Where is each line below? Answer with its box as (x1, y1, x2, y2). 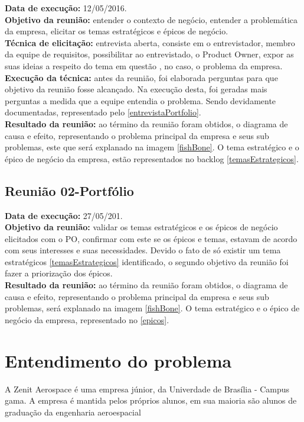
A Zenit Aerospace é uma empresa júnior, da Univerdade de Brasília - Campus (5, 382, 290, 395)
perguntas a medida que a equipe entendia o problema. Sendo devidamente (5, 94, 276, 107)
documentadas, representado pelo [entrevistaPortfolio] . (5, 106, 201, 118)
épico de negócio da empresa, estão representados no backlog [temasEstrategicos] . (5, 152, 299, 165)
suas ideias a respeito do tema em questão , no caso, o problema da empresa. (5, 59, 283, 72)
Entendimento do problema (5, 348, 232, 372)
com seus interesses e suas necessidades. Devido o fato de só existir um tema (5, 244, 281, 256)
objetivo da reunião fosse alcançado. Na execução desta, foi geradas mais (5, 83, 267, 95)
